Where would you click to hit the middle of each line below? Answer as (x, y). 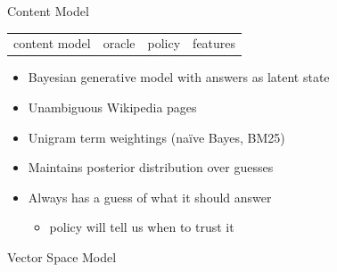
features (214, 43)
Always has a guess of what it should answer (150, 197)
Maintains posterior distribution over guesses (151, 167)
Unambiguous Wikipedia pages (112, 107)
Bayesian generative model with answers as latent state (179, 77)
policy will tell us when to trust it (142, 227)
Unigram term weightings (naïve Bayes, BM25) (156, 137)
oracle (119, 43)
